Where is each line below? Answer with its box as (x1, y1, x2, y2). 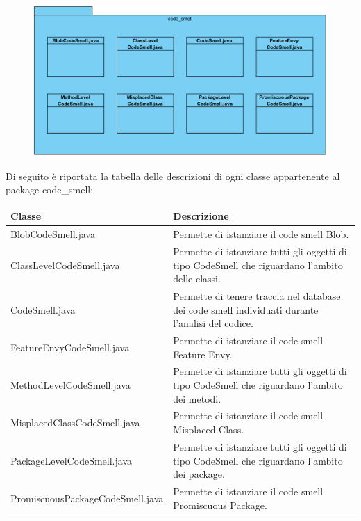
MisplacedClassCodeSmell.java (10, 415, 140, 430)
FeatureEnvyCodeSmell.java (10, 339, 130, 354)
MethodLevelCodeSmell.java (10, 378, 131, 392)
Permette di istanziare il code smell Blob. (173, 227, 349, 241)
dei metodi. (173, 391, 221, 406)
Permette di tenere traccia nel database (173, 288, 341, 303)
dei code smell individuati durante (173, 302, 319, 316)
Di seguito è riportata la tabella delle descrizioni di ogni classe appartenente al (6, 168, 340, 183)
